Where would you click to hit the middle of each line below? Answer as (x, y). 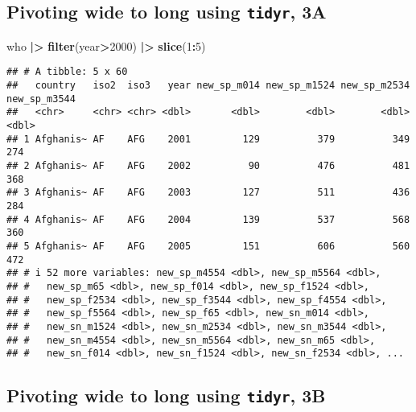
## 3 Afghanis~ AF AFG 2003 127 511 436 (208, 193)
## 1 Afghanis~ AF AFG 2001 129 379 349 (208, 139)
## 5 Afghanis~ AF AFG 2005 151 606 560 (208, 246)
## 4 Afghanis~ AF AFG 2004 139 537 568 (208, 219)
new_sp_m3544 (41, 99)
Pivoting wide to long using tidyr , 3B (166, 396)
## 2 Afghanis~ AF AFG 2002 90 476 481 (208, 165)
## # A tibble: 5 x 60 (67, 72)
